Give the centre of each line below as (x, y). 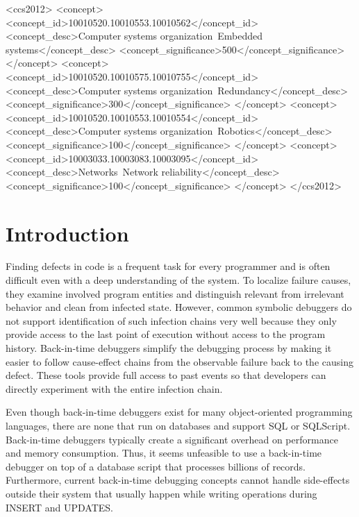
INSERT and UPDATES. (60, 507)
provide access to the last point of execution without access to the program (166, 334)
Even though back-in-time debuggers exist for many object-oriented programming (179, 412)
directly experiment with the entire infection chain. (114, 388)
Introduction (67, 233)
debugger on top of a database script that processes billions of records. (156, 466)
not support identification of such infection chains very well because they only (171, 320)
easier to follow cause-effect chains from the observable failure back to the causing (179, 361)
